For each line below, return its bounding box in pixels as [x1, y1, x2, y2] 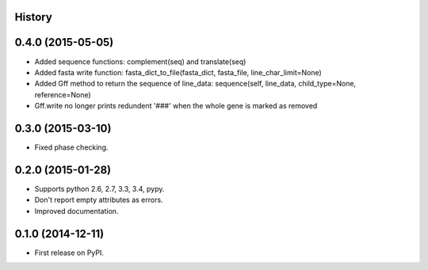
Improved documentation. [34, 206, 119, 215]
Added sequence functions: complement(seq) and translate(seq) [34, 56, 246, 67]
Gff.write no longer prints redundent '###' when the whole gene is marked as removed [34, 101, 318, 111]
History [14, 10, 53, 24]
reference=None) [34, 89, 91, 99]
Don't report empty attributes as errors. [34, 195, 163, 205]
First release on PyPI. [34, 248, 105, 257]
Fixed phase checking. [34, 143, 109, 152]
